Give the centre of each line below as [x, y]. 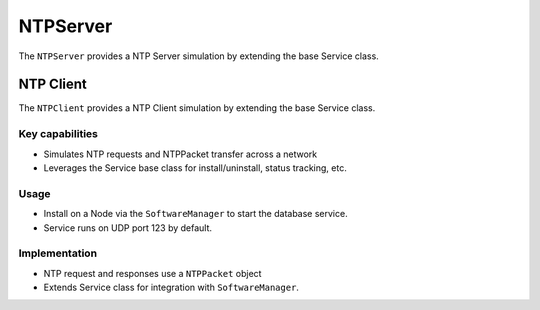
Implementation [58, 253]
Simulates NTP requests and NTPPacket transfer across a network [180, 154]
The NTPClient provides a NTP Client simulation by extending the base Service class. [197, 108]
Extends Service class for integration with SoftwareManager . [171, 287]
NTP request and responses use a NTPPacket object [152, 273]
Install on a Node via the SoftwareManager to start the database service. [196, 214]
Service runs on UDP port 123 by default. [128, 227]
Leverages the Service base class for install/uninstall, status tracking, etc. [195, 167]
